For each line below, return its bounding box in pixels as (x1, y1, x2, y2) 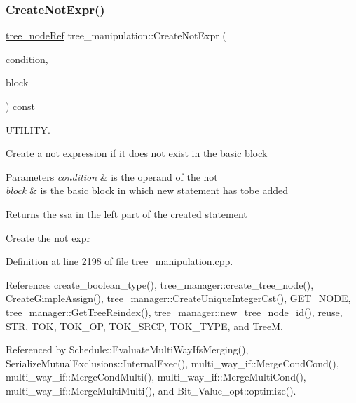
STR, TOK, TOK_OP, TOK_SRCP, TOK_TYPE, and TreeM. (6, 318, 283, 333)
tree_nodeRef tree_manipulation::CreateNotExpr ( (6, 28, 226, 43)
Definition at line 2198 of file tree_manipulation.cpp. (6, 254, 233, 268)
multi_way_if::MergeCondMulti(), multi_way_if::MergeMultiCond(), (6, 369, 306, 384)
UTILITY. (6, 122, 50, 137)
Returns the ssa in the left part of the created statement (6, 206, 247, 221)
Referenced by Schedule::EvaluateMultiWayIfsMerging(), (6, 342, 249, 357)
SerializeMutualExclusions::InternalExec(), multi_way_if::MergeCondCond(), (6, 355, 339, 370)
